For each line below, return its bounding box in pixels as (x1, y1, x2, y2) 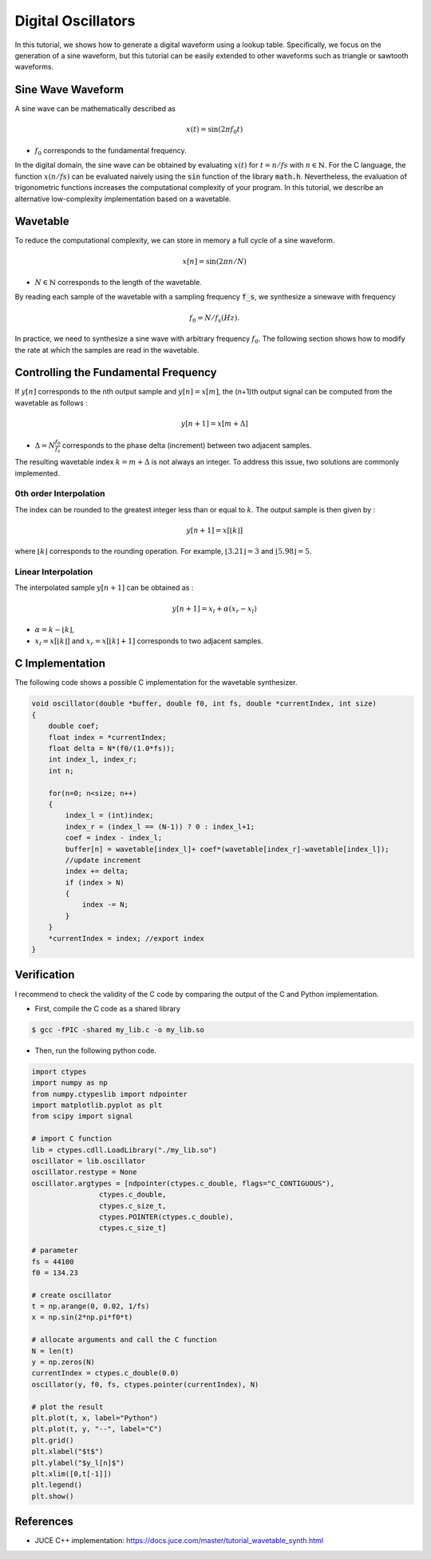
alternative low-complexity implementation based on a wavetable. (14, 194, 231, 204)
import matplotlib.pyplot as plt (31, 1101, 163, 1110)
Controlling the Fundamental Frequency (14, 366, 217, 379)
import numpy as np (31, 1078, 108, 1087)
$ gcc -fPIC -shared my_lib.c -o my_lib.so (31, 1025, 205, 1034)
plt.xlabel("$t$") (31, 1447, 104, 1456)
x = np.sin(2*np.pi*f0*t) (31, 1313, 133, 1322)
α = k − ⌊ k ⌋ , (34, 625, 75, 635)
